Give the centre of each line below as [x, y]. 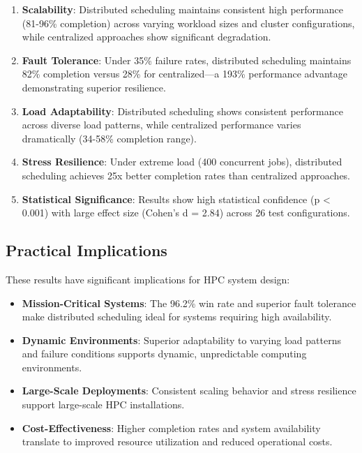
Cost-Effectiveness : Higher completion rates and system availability [171, 428]
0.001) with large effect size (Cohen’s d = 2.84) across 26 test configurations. [186, 213]
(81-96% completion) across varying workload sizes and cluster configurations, [188, 23]
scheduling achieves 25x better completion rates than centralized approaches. [186, 175]
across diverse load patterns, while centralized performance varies [161, 125]
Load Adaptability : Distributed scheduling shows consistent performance [182, 111]
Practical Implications [86, 250]
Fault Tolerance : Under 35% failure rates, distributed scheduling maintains [187, 60]
